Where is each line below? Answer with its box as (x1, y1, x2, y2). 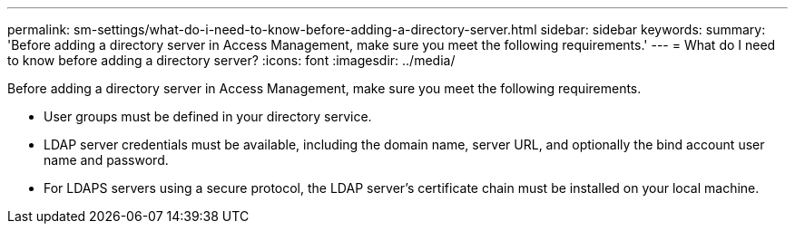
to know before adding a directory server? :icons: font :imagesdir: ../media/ (7, 53, 456, 68)
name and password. (44, 152, 169, 168)
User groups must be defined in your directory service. (44, 109, 372, 124)
